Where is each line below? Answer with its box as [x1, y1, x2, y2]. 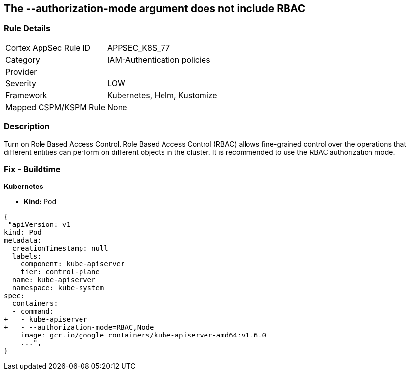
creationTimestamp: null [12, 244, 108, 253]
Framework [5, 90, 47, 100]
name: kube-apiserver [12, 276, 96, 284]
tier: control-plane [20, 268, 100, 276]
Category [5, 54, 40, 65]
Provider [5, 66, 37, 76]
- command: [12, 307, 54, 316]
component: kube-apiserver [20, 260, 125, 268]
